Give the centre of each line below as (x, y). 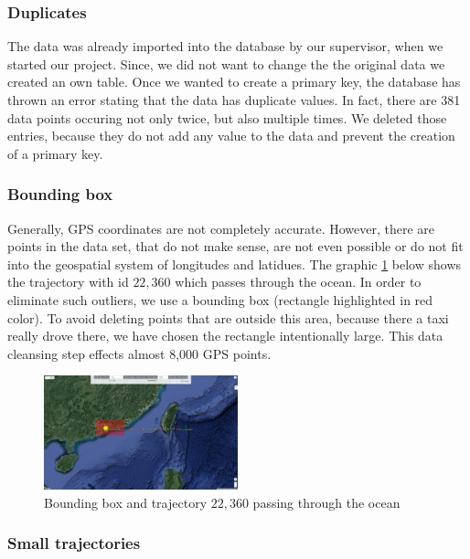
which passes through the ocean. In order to (298, 282)
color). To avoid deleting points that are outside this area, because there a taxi (228, 317)
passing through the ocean (326, 502)
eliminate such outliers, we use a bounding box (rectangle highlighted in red (220, 299)
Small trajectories (74, 543)
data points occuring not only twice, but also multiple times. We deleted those (227, 117)
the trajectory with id (68, 282)
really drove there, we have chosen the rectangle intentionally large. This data (225, 336)
